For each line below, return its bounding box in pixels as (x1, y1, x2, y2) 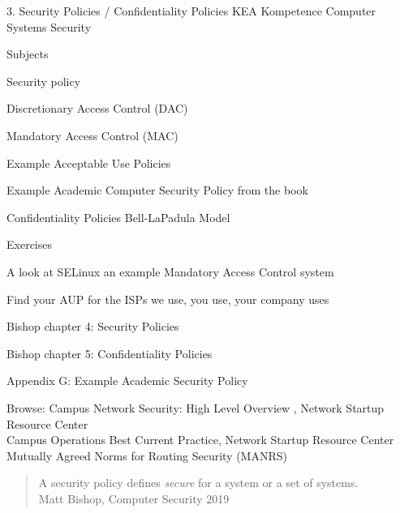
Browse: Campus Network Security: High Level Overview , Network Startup (6, 399, 385, 416)
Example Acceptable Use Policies (6, 154, 171, 171)
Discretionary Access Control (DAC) (6, 100, 188, 117)
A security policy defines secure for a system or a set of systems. (38, 474, 359, 491)
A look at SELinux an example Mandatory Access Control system (6, 263, 334, 280)
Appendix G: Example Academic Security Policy (6, 372, 248, 389)
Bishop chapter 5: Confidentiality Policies (6, 344, 213, 361)
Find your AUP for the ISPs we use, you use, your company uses (6, 290, 329, 307)
